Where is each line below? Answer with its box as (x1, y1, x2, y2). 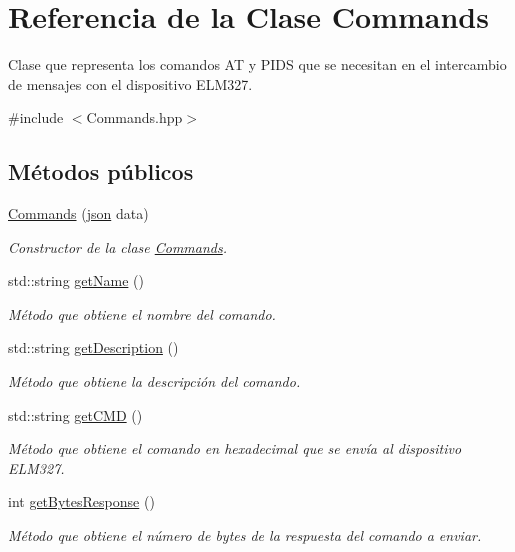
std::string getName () (8, 270, 144, 291)
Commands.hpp (86, 107, 183, 128)
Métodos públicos (8, 156, 194, 187)
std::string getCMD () (8, 404, 143, 425)
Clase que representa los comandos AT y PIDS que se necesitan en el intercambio (8, 54, 507, 75)
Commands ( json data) (8, 203, 149, 224)
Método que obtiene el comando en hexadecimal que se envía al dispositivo (8, 438, 462, 459)
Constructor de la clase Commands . (8, 236, 228, 257)
